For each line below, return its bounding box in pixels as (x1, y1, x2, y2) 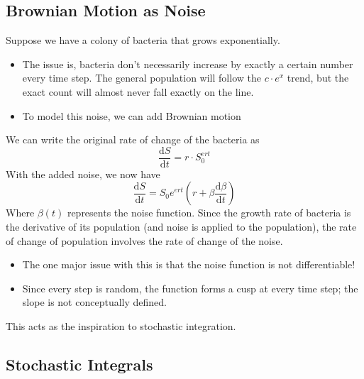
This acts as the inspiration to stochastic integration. (6, 318, 236, 333)
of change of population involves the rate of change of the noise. (6, 233, 283, 248)
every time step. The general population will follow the (22, 70, 261, 85)
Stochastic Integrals (6, 353, 153, 375)
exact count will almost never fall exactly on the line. (22, 84, 254, 99)
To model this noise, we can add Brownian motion (22, 108, 241, 123)
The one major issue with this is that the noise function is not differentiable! (22, 257, 355, 272)
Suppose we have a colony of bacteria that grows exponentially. (6, 33, 280, 48)
